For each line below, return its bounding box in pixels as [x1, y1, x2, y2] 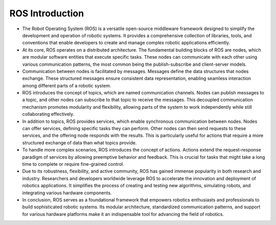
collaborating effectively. [22, 111, 75, 117]
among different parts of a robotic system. [22, 82, 111, 89]
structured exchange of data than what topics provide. [22, 139, 137, 145]
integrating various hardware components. [22, 189, 112, 196]
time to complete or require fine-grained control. [22, 161, 125, 167]
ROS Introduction [9, 8, 84, 19]
